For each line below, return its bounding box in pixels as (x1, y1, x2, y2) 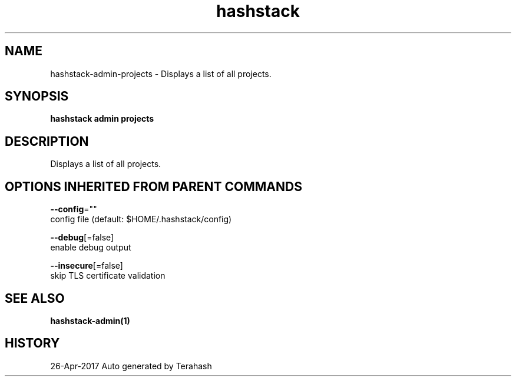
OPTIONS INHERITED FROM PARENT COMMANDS (5, 179, 302, 194)
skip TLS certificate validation (50, 270, 166, 281)
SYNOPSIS (5, 89, 69, 104)
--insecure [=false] (50, 260, 123, 271)
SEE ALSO (5, 290, 65, 306)
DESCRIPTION (5, 133, 89, 149)
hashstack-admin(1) (50, 315, 130, 326)
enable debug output (50, 242, 131, 253)
